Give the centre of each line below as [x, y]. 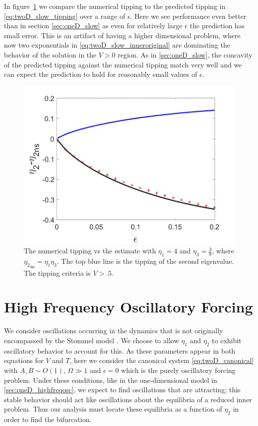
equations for [24, 360]
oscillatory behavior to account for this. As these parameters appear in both [120, 350]
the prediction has [217, 26]
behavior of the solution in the [50, 54]
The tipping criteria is [57, 273]
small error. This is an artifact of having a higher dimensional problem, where [122, 35]
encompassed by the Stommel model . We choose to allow [92, 340]
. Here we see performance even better [188, 16]
